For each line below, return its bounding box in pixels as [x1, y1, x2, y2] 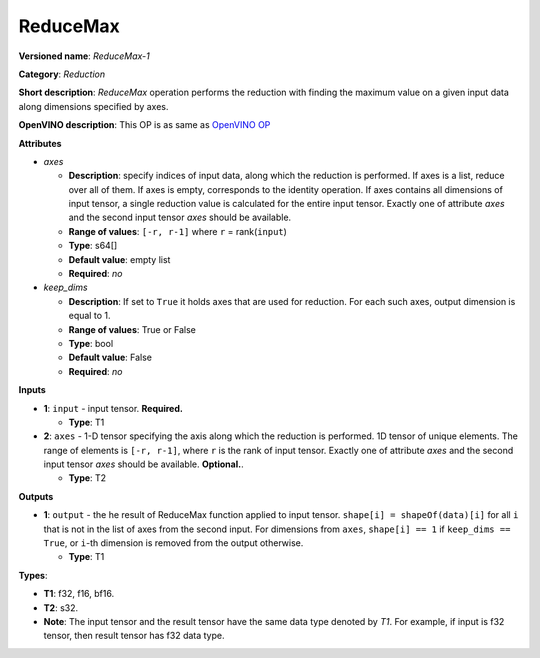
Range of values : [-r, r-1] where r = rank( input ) [68, 225, 287, 237]
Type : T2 [68, 472, 107, 484]
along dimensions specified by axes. [18, 100, 169, 112]
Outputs [18, 490, 54, 502]
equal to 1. [68, 310, 111, 322]
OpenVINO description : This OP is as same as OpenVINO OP [18, 119, 271, 131]
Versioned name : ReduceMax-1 [18, 50, 150, 62]
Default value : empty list [68, 253, 171, 265]
